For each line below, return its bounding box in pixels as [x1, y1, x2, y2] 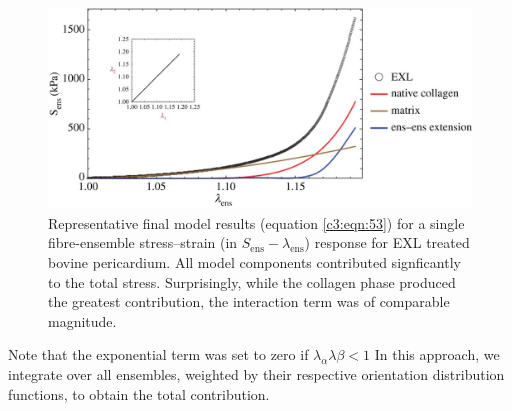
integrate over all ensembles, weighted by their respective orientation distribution [8, 363, 505, 384]
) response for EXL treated [304, 232, 470, 253]
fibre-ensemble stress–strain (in [48, 232, 238, 253]
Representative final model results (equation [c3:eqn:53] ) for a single [48, 212, 465, 233]
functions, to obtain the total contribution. [8, 383, 270, 404]
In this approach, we [374, 344, 500, 365]
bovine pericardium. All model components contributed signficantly [48, 252, 461, 273]
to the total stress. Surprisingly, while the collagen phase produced [48, 271, 456, 292]
